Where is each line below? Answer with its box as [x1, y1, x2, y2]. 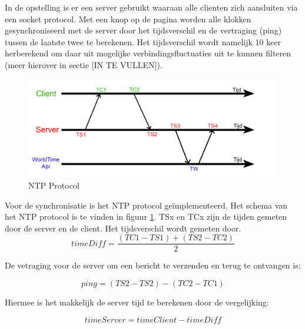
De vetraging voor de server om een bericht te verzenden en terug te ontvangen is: [5, 259, 301, 271]
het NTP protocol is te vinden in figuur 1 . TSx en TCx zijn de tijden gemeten [5, 210, 287, 223]
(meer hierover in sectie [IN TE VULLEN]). [5, 58, 163, 70]
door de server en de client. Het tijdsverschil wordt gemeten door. [5, 221, 241, 234]
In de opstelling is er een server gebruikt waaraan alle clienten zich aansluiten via [5, 1, 298, 13]
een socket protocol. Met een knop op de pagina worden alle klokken [5, 12, 251, 25]
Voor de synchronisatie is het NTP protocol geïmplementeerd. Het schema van [5, 199, 288, 211]
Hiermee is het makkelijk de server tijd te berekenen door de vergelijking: [5, 296, 269, 308]
